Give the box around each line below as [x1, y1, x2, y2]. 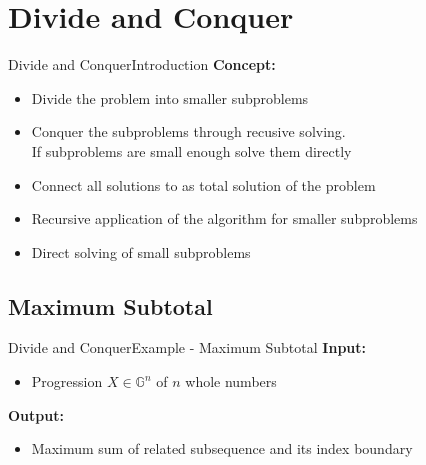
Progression [31, 371, 103, 392]
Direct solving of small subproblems [31, 241, 251, 262]
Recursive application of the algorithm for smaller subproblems [31, 208, 418, 229]
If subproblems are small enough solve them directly [31, 140, 352, 161]
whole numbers [185, 371, 277, 392]
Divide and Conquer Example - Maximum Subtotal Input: [8, 337, 366, 358]
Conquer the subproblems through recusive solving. [31, 121, 346, 142]
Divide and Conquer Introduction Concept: [8, 54, 276, 75]
